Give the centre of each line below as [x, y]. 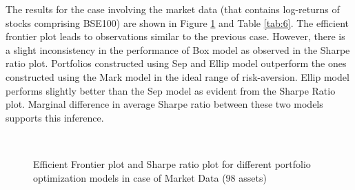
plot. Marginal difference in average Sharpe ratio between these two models [164, 104]
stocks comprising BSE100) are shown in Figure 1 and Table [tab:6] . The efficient [177, 22]
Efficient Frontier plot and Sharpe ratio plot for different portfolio [172, 163]
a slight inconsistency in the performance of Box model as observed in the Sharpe [178, 49]
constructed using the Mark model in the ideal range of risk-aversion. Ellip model [177, 76]
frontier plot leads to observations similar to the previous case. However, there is [175, 36]
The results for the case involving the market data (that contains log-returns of [173, 9]
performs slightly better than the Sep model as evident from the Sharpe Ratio [171, 90]
